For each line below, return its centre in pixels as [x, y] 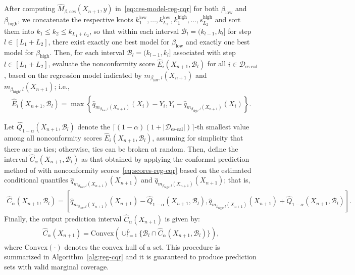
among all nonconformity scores [53, 137]
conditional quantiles [36, 180]
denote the [94, 126]
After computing [30, 8]
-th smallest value [222, 126]
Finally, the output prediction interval [63, 219]
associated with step [205, 52]
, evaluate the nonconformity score [102, 63]
